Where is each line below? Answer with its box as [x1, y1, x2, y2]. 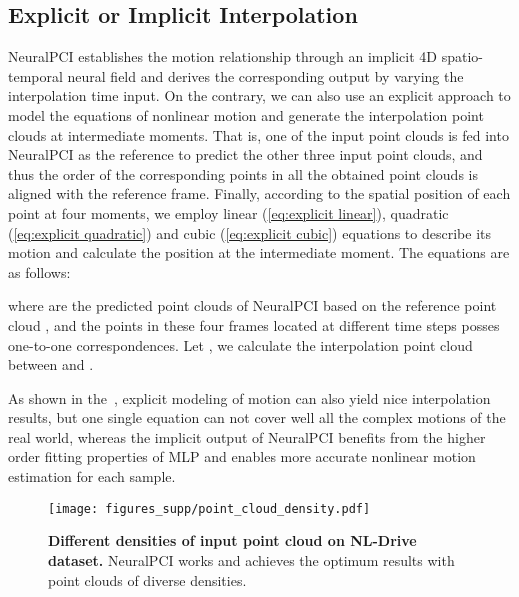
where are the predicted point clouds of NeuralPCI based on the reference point [8, 295, 497, 316]
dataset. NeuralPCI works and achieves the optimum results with [48, 549, 455, 570]
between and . [8, 354, 94, 375]
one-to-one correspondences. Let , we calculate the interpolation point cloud [8, 334, 473, 355]
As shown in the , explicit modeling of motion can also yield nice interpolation [8, 387, 491, 408]
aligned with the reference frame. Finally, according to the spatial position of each [8, 183, 511, 204]
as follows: [8, 261, 71, 282]
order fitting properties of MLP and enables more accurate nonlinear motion [8, 446, 476, 467]
